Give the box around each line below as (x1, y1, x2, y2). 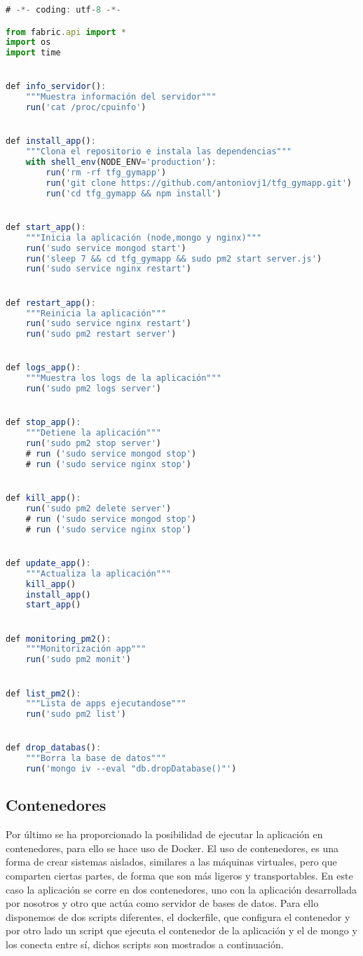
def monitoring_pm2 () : (6, 633, 111, 644)
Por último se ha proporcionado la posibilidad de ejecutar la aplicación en (6, 827, 323, 842)
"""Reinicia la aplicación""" (25, 308, 167, 318)
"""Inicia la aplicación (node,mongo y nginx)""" (25, 232, 262, 243)
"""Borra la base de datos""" (25, 753, 167, 764)
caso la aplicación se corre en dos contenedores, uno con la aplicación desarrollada (6, 882, 357, 896)
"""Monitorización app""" (25, 644, 146, 654)
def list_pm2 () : (6, 688, 81, 699)
